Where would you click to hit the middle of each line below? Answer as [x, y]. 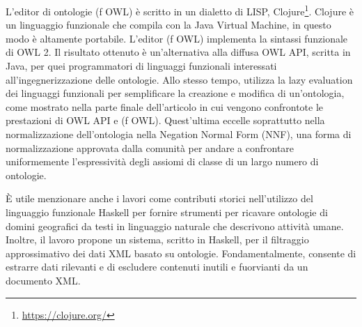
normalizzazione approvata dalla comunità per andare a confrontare [150, 147]
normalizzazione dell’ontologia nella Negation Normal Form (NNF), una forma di [179, 134]
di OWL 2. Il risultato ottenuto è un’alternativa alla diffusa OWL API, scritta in [178, 52]
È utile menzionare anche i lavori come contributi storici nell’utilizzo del [159, 198]
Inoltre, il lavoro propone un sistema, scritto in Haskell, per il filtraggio [157, 239]
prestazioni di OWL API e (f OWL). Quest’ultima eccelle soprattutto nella [165, 120]
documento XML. [43, 280]
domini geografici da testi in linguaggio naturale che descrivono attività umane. [175, 226]
